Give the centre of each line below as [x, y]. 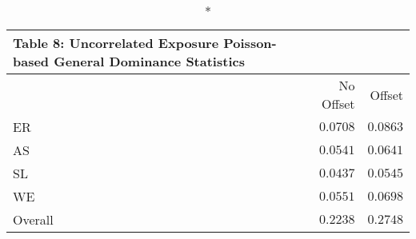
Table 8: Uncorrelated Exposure [116, 43]
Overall [33, 219]
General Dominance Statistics [149, 61]
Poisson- [250, 43]
